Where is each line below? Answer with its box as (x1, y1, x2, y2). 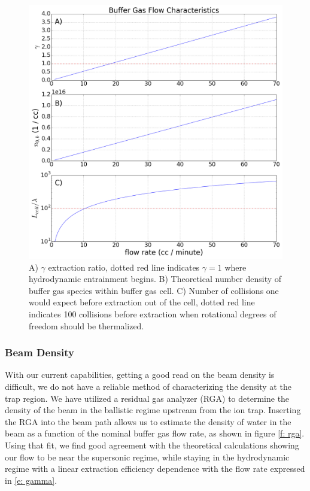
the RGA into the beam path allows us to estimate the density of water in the (5, 415, 291, 428)
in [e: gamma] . (5, 474, 57, 486)
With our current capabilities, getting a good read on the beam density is (5, 368, 275, 381)
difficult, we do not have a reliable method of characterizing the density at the (5, 380, 291, 392)
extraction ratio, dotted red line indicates (48, 260, 200, 273)
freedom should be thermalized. (29, 319, 144, 332)
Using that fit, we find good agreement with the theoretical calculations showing (5, 438, 299, 451)
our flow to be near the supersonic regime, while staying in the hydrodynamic (5, 450, 290, 463)
